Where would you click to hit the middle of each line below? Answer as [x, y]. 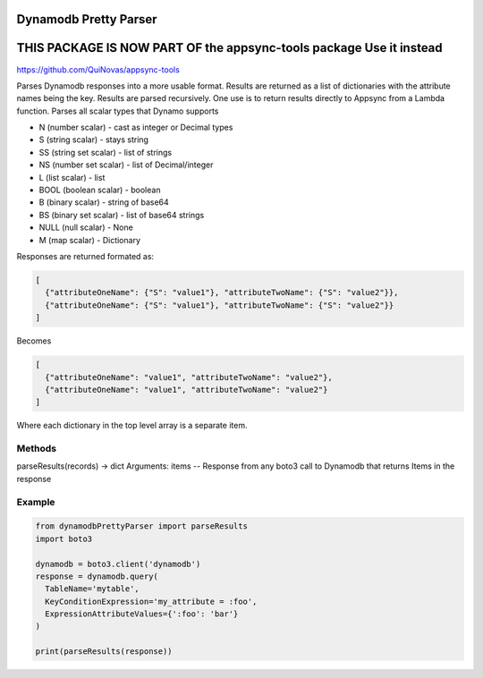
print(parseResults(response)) [104, 652]
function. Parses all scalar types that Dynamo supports [118, 111]
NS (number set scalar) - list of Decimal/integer [126, 165]
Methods [37, 449]
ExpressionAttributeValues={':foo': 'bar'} [142, 614]
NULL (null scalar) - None [86, 227]
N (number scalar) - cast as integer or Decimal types [136, 127]
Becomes [34, 341]
